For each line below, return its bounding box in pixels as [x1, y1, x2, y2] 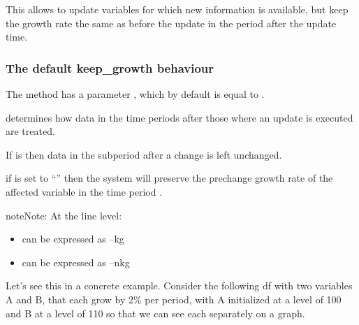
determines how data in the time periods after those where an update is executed [6, 110, 353, 124]
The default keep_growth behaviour [6, 59, 214, 76]
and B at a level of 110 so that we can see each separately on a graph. [6, 305, 305, 320]
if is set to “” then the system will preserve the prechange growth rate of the [6, 171, 333, 185]
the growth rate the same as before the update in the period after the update [6, 15, 337, 30]
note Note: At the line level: [6, 208, 122, 222]
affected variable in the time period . [6, 184, 163, 198]
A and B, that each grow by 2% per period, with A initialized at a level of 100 [6, 291, 342, 306]
